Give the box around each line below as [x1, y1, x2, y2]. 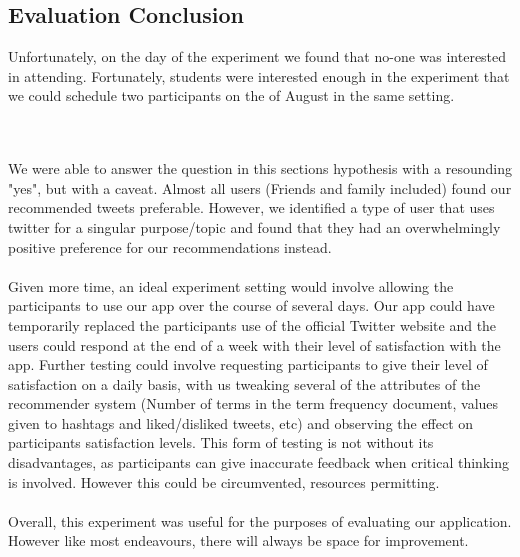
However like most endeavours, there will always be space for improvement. [8, 530, 469, 551]
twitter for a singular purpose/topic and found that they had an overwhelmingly [8, 216, 501, 237]
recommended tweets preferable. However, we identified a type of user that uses [8, 197, 495, 218]
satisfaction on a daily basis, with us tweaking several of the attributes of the [8, 373, 481, 394]
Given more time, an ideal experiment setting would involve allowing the [8, 275, 454, 296]
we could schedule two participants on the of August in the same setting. [8, 85, 455, 106]
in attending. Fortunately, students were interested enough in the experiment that [8, 65, 510, 86]
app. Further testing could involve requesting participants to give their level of [8, 354, 488, 375]
